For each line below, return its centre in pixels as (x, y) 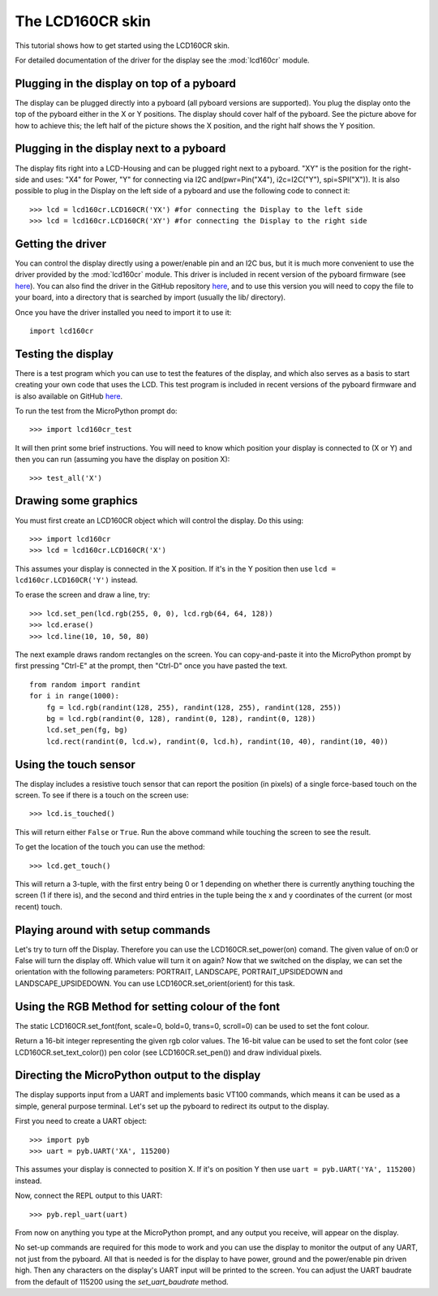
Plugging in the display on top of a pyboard (126, 83)
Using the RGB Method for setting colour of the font (148, 1007)
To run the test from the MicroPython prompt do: (96, 411)
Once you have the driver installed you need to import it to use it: (123, 312)
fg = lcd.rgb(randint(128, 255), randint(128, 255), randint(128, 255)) (194, 707)
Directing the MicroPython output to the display (138, 1076)
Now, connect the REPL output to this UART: (89, 1196)
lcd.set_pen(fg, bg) (87, 730)
